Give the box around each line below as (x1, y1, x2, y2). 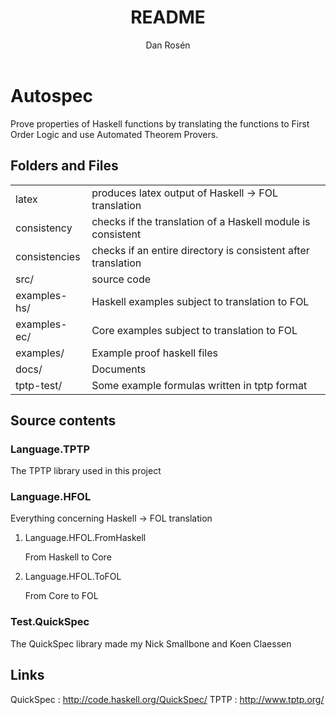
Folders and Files (10, 157, 119, 175)
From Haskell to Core (24, 551, 112, 563)
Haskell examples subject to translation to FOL (91, 294, 310, 308)
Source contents (10, 412, 117, 429)
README (130, 6, 206, 29)
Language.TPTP (10, 442, 90, 456)
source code (91, 272, 152, 286)
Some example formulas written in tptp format (91, 378, 308, 392)
